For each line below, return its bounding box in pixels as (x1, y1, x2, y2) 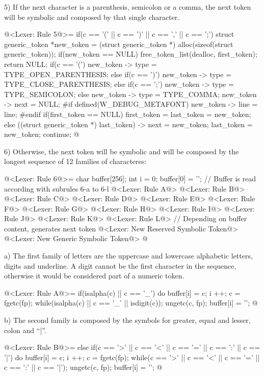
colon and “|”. (4, 324, 46, 335)
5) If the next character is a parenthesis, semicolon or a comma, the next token (4, 2, 251, 12)
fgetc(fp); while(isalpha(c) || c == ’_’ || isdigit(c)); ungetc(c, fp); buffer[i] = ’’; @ (4, 297, 258, 308)
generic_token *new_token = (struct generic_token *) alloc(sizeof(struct (4, 38, 233, 49)
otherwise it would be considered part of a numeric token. (4, 270, 184, 281)
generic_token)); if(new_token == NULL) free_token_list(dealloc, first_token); (4, 49, 257, 59)
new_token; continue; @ (4, 129, 80, 139)
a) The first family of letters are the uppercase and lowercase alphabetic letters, (4, 250, 253, 261)
